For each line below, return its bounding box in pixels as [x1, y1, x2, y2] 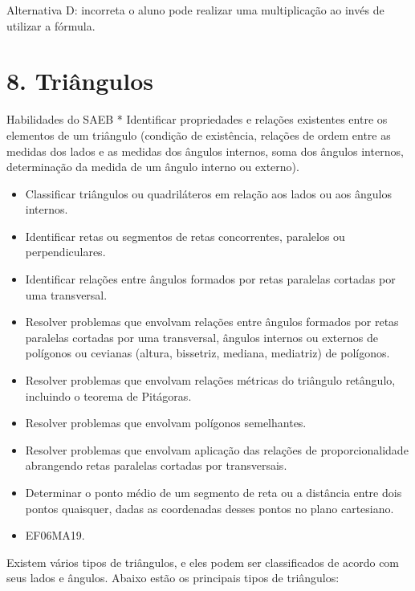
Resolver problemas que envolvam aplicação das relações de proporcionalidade [25, 441, 409, 458]
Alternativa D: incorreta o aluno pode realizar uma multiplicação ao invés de [6, 2, 384, 18]
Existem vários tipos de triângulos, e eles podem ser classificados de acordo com [6, 553, 400, 570]
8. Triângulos [6, 64, 153, 97]
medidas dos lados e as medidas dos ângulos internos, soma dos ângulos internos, [6, 142, 404, 159]
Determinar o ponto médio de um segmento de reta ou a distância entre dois [25, 484, 402, 500]
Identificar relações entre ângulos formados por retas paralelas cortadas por [25, 271, 396, 287]
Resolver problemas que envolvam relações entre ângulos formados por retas [25, 313, 399, 330]
